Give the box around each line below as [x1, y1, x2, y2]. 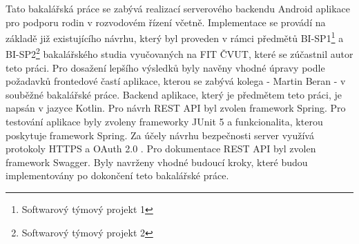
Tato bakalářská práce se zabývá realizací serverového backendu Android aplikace [6, 1, 350, 15]
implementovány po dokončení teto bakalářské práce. [6, 168, 229, 183]
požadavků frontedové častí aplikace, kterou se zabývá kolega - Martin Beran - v [6, 74, 346, 88]
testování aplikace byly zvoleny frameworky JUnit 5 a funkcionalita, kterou [6, 114, 323, 129]
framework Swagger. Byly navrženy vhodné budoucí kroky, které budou [6, 154, 308, 169]
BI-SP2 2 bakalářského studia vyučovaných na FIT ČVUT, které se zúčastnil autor [6, 45, 353, 61]
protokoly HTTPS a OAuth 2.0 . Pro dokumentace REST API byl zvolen [6, 141, 316, 156]
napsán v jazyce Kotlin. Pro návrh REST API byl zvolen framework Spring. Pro [6, 101, 346, 115]
